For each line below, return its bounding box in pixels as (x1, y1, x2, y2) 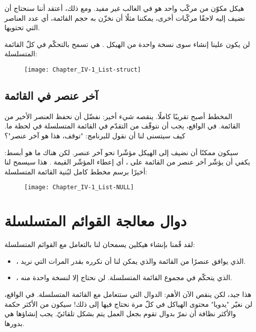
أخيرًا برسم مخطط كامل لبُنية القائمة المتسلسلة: (4, 166, 147, 176)
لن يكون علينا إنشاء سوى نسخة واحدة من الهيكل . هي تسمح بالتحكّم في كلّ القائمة (4, 39, 250, 49)
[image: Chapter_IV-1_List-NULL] (24, 184, 134, 191)
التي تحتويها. (4, 22, 40, 33)
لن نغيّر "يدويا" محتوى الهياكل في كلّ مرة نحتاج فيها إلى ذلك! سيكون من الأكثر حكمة (4, 298, 253, 309)
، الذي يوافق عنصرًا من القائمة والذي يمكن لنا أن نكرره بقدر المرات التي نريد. (16, 255, 246, 266)
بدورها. (4, 318, 25, 328)
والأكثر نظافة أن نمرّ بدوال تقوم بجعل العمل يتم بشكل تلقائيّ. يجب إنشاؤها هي (4, 308, 236, 319)
